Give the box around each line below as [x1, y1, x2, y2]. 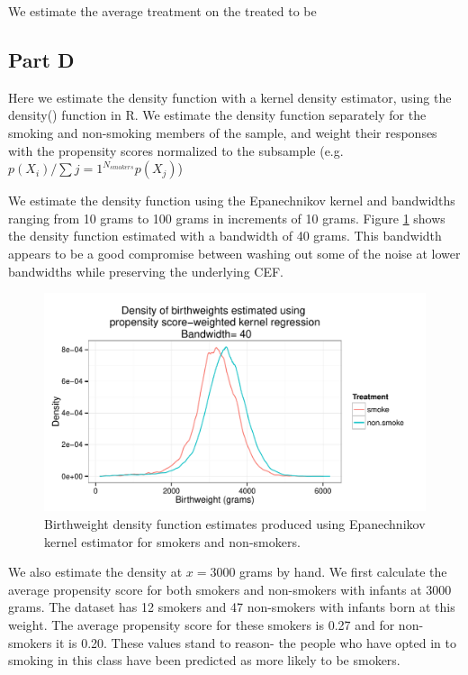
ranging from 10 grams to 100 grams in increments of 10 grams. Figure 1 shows [8, 208, 445, 227]
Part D [8, 45, 75, 73]
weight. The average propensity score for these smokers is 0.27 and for [8, 615, 395, 634]
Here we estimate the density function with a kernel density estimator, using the [8, 87, 452, 106]
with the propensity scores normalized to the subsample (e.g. [8, 141, 344, 160]
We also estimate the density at [8, 562, 183, 581]
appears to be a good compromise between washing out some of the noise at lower [8, 243, 461, 262]
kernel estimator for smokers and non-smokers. [44, 532, 301, 551]
